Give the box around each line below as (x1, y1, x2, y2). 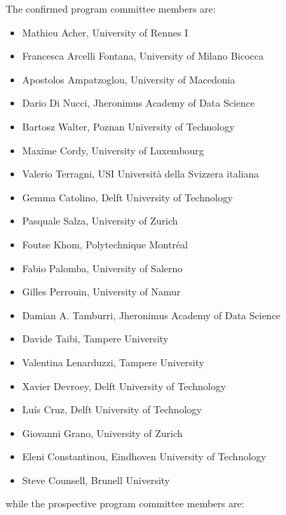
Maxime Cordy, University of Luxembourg (22, 142, 204, 157)
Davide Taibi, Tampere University (22, 331, 169, 346)
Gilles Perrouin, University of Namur (22, 284, 181, 299)
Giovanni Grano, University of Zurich (22, 425, 183, 440)
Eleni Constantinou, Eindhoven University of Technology (22, 449, 266, 464)
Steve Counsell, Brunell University (22, 472, 170, 487)
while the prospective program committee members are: (6, 496, 245, 511)
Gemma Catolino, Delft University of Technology (22, 189, 233, 204)
